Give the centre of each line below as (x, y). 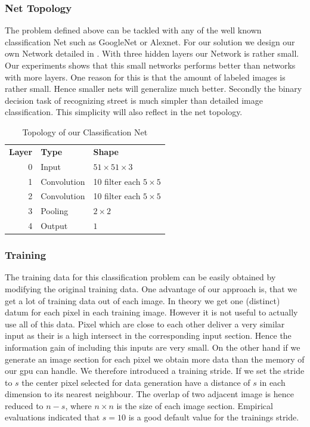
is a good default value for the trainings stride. (214, 417)
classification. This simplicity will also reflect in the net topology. (124, 112)
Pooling (55, 211)
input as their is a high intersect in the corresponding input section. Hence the (148, 335)
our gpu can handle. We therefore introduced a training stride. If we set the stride (155, 371)
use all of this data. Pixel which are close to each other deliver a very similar (145, 324)
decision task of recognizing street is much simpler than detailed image (134, 100)
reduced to (24, 405)
